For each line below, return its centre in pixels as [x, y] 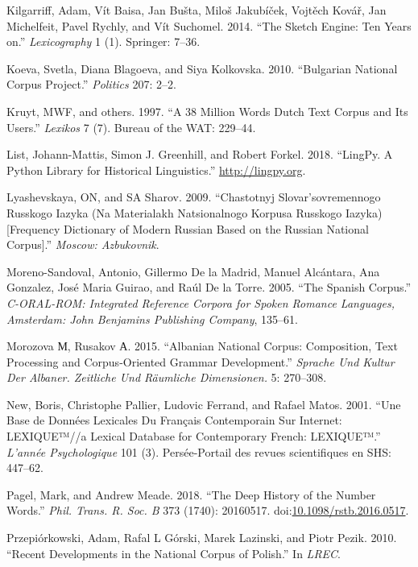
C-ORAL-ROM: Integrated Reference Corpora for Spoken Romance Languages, [201, 302]
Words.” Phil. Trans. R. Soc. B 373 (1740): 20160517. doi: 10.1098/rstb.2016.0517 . [208, 510]
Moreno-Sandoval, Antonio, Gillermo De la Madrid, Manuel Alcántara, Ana [193, 271]
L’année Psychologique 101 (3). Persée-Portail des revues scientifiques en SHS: [199, 451]
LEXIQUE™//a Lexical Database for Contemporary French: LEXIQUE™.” [194, 436]
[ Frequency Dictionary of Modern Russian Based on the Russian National [188, 228]
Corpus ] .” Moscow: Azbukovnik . [83, 244]
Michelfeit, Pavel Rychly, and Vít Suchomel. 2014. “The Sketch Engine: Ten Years [209, 25]
